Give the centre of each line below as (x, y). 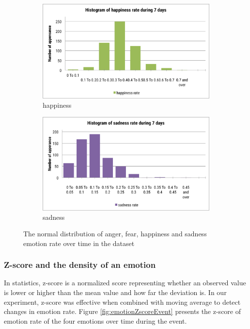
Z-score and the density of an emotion (80, 265)
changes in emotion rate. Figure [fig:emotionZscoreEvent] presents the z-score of (122, 311)
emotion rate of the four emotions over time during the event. (95, 321)
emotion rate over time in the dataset (79, 243)
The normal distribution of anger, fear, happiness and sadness (115, 234)
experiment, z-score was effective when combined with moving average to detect (122, 302)
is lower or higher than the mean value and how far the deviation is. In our (115, 292)
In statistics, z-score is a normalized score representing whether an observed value (125, 283)
